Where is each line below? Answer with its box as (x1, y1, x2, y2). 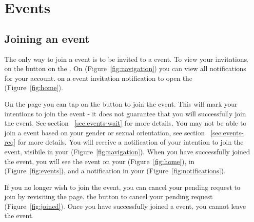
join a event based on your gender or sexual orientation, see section (4, 127, 205, 137)
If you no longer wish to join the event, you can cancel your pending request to (4, 182, 241, 192)
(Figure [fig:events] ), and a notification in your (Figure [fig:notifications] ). (4, 166, 226, 176)
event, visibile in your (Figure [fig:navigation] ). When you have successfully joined (4, 146, 250, 156)
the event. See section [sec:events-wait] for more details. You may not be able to (4, 118, 247, 128)
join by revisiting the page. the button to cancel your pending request (4, 191, 213, 202)
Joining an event (4, 31, 90, 46)
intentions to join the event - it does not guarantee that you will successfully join (4, 108, 246, 118)
